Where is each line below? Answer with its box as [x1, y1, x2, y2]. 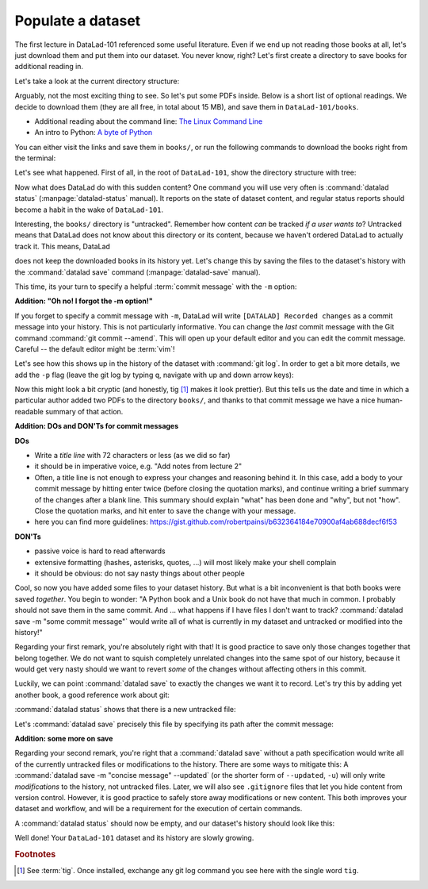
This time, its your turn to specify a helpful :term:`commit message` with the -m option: [14, 282, 297, 291]
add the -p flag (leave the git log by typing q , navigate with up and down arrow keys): [14, 370, 294, 379]
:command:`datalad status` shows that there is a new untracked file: [14, 705, 237, 714]
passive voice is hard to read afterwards [34, 546, 166, 556]
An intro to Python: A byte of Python [34, 128, 153, 137]
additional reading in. [14, 62, 83, 71]
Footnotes [14, 849, 56, 860]
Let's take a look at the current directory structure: [14, 76, 180, 86]
